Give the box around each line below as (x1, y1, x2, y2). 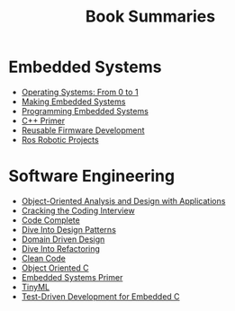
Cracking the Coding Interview (21, 205, 136, 216)
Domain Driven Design (21, 234, 105, 244)
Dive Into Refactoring (21, 243, 101, 253)
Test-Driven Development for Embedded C (21, 290, 181, 302)
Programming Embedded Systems (21, 105, 149, 116)
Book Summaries (85, 6, 216, 27)
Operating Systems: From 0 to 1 (21, 86, 139, 97)
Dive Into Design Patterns (21, 224, 116, 235)
